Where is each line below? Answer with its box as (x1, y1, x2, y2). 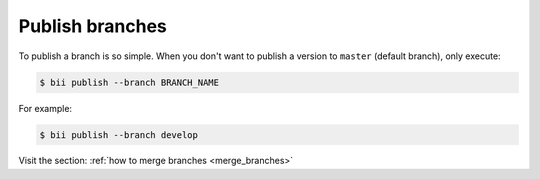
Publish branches (18, 15, 167, 37)
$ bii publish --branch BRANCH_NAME (39, 76, 220, 88)
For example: (18, 102, 73, 114)
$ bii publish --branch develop (39, 129, 199, 140)
